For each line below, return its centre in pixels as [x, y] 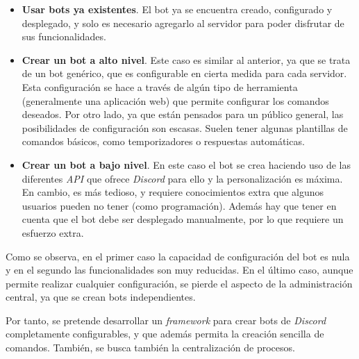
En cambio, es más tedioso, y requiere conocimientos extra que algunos [173, 192]
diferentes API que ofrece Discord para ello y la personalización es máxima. [182, 178]
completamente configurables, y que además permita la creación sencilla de [165, 334]
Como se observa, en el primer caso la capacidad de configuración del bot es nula [178, 256]
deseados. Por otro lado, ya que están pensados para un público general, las [183, 114]
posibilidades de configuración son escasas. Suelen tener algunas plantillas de [185, 127]
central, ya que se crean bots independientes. [101, 297]
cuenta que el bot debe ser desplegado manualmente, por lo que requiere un [183, 219]
